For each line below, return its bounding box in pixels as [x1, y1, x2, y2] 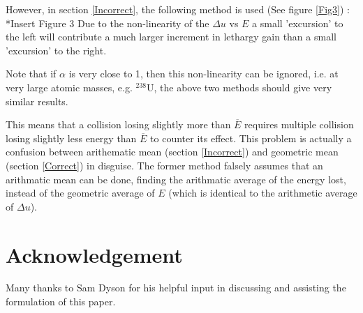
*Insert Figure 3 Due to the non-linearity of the [6, 15, 209, 30]
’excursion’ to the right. [6, 43, 107, 57]
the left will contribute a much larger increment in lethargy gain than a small [6, 29, 336, 44]
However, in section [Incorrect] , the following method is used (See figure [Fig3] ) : [6, 2, 350, 16]
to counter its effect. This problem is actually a [150, 130, 352, 145]
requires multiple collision [244, 117, 354, 132]
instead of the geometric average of [6, 185, 155, 200]
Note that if [6, 66, 57, 81]
